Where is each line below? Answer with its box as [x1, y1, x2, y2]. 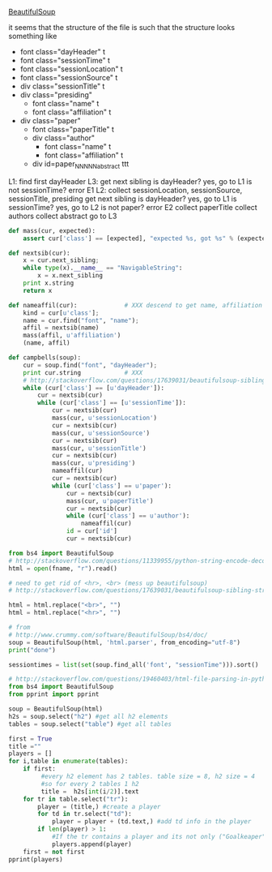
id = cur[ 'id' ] [66, 527, 117, 535]
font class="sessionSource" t [19, 73, 118, 82]
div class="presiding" [19, 90, 93, 100]
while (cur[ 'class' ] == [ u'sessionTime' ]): [37, 399, 186, 407]
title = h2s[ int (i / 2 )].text [40, 787, 139, 796]
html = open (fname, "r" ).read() [8, 564, 117, 573]
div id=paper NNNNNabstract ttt [32, 159, 130, 170]
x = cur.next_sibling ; [23, 256, 100, 264]
